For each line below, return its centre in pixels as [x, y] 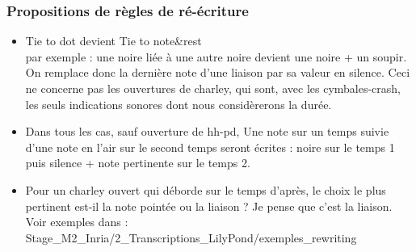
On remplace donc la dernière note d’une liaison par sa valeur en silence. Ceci [218, 72]
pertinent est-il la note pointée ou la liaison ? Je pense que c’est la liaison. [209, 206]
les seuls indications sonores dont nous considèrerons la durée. [179, 104]
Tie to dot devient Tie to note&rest [113, 41]
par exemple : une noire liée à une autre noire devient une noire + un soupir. [216, 56]
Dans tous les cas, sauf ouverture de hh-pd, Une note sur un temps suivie [207, 131]
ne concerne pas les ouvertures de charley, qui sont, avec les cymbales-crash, [213, 88]
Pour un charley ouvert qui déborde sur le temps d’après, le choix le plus [206, 189]
